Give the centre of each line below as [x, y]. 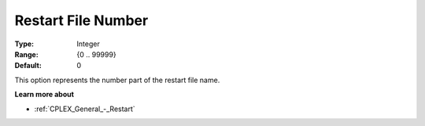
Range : [26, 54]
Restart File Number [81, 20]
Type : [24, 44]
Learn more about [44, 95]
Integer [88, 44]
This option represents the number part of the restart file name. [117, 80]
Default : [28, 66]
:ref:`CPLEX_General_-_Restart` [85, 109]
